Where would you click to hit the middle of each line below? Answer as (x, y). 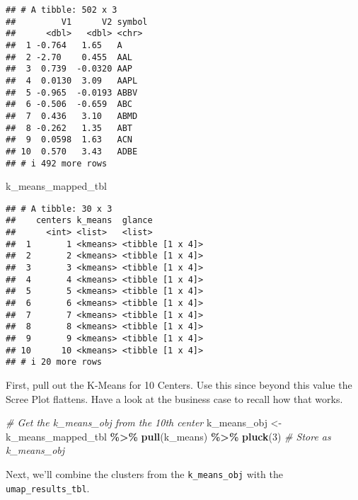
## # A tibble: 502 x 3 (62, 10)
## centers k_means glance (79, 221)
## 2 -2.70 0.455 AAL (69, 57)
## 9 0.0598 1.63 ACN (69, 140)
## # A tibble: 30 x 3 (59, 209)
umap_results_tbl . (48, 488)
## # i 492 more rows (57, 163)
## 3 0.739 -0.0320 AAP (69, 69)
